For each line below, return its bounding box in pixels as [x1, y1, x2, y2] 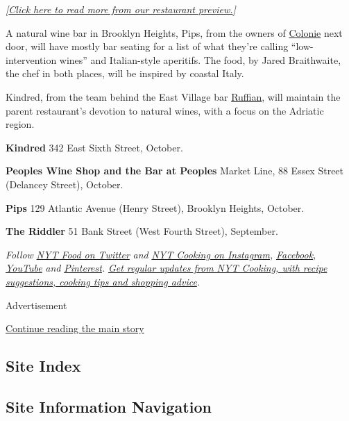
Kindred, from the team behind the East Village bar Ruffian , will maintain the [6, 89, 341, 104]
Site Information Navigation [6, 395, 212, 417]
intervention [6, 52, 57, 67]
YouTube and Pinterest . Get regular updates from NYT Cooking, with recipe [6, 261, 327, 275]
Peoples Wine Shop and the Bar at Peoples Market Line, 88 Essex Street [6, 163, 344, 178]
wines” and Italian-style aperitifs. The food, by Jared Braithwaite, [59, 52, 341, 67]
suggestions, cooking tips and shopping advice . [6, 274, 201, 288]
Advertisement [6, 297, 67, 312]
